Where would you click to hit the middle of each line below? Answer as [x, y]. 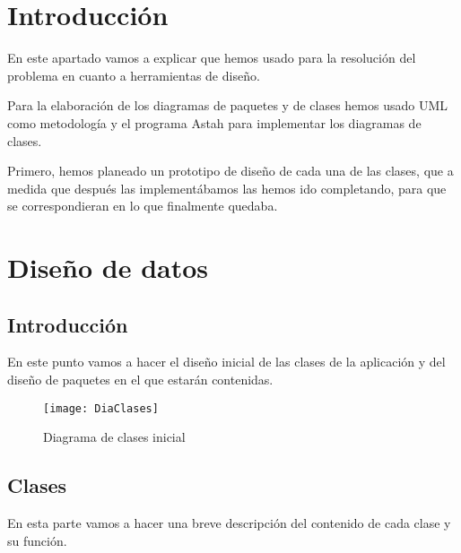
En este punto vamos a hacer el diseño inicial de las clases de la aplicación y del [226, 362]
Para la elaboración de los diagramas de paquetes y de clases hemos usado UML [227, 105]
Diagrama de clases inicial [114, 437]
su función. [37, 540]
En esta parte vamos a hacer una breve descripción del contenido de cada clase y [229, 523]
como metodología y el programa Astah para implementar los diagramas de [214, 122]
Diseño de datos [108, 268]
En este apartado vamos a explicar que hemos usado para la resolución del [212, 58]
